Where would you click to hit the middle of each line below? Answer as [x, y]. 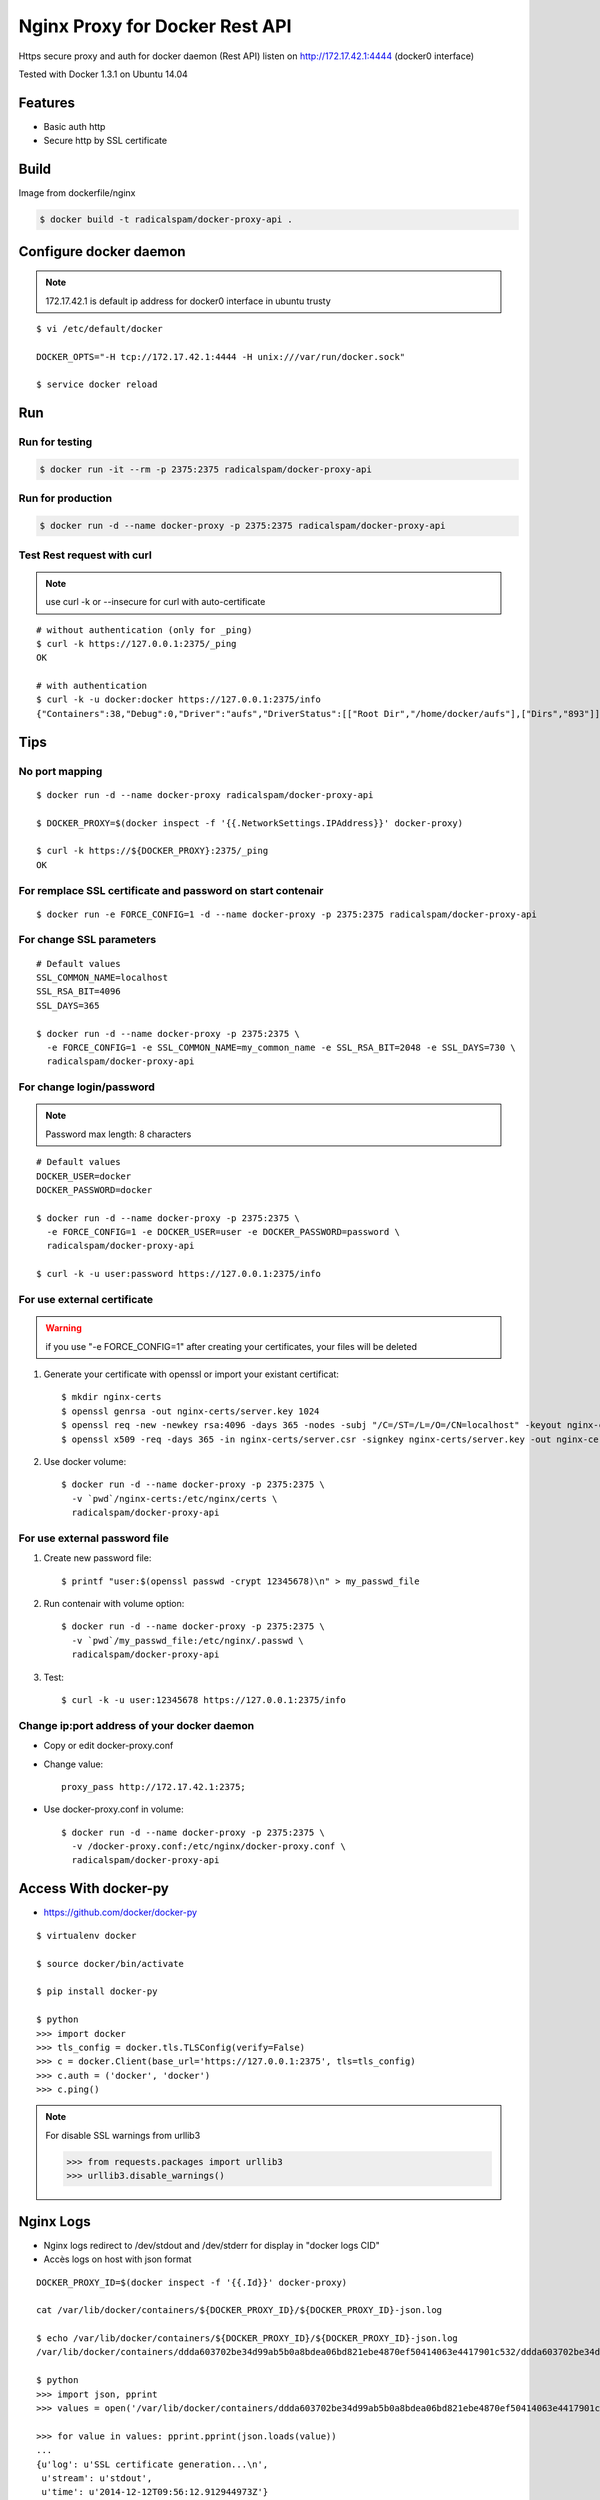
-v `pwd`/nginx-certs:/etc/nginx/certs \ [174, 1498]
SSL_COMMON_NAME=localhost [102, 978]
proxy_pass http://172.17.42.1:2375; [154, 1786]
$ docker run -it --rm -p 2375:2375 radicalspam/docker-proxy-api [205, 469]
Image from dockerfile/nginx [77, 193]
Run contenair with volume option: [114, 1604]
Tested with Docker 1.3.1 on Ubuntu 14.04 [103, 74]
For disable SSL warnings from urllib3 [123, 2135]
